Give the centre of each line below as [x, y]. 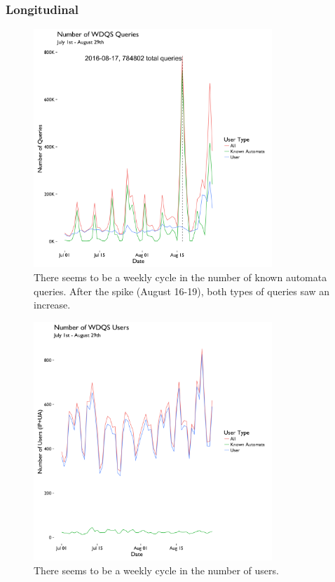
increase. [52, 305]
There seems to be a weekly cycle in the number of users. [156, 570]
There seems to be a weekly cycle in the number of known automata [180, 277]
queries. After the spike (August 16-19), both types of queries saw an [182, 291]
